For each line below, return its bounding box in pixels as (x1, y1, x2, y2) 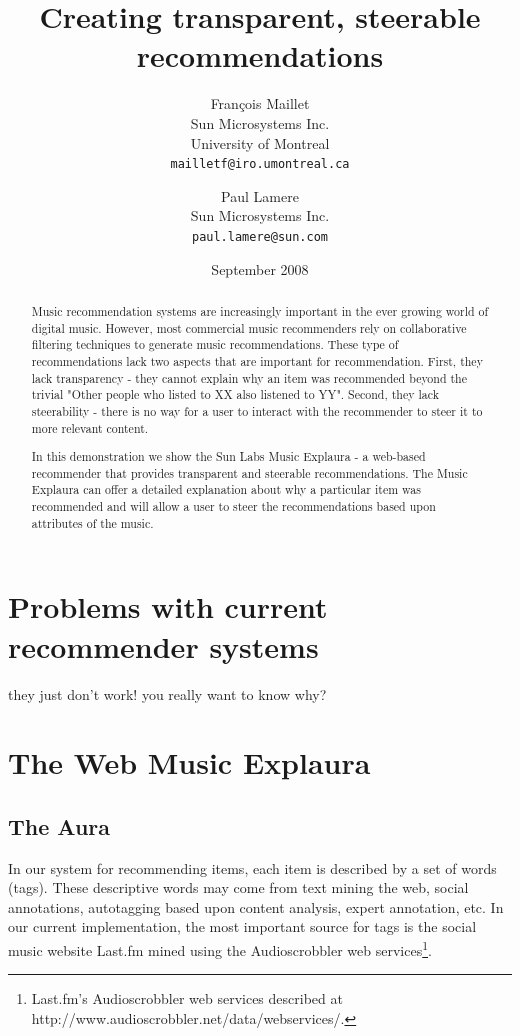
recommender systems (8, 625, 319, 666)
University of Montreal (190, 132, 330, 153)
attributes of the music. (31, 514, 154, 531)
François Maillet (210, 93, 310, 114)
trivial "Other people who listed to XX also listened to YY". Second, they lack (31, 386, 439, 403)
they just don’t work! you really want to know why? (8, 683, 327, 704)
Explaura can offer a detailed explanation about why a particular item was (31, 481, 421, 498)
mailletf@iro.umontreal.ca (170, 157, 350, 172)
